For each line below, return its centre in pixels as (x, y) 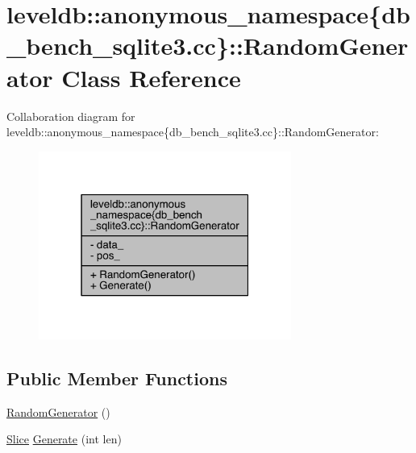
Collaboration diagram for (71, 116)
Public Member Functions (117, 378)
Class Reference (151, 77)
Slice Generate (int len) (64, 439)
